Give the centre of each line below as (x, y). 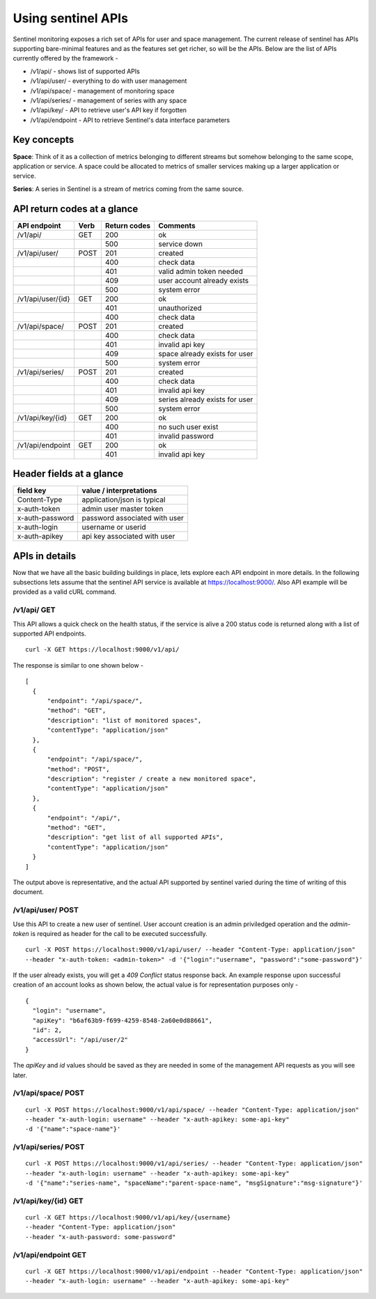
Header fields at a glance (68, 474)
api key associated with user (128, 537)
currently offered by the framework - (65, 59)
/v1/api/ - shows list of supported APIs (85, 71)
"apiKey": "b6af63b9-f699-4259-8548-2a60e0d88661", (122, 1020)
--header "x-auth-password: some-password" (101, 1237)
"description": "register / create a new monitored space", (152, 779)
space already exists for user (205, 353)
